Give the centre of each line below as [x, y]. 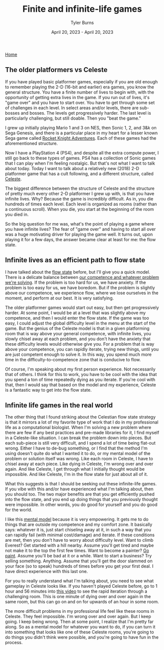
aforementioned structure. [31, 143]
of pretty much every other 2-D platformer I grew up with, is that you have [80, 193]
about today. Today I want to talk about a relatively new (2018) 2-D [72, 168]
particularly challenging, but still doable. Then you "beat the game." [73, 118]
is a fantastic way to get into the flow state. [48, 390]
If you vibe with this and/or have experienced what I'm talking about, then [79, 489]
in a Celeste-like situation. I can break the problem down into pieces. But [78, 438]
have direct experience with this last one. [47, 572]
